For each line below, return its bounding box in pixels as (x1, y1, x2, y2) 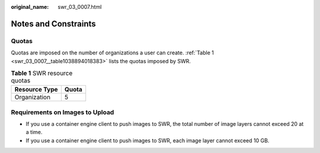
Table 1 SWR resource (11, 69, 73, 77)
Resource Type (14, 86, 59, 94)
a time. (25, 129, 43, 136)
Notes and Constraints (11, 18, 96, 29)
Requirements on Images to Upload (11, 108, 114, 116)
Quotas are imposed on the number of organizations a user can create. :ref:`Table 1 (11, 49, 215, 56)
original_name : (11, 4, 49, 10)
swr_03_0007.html (57, 4, 102, 10)
